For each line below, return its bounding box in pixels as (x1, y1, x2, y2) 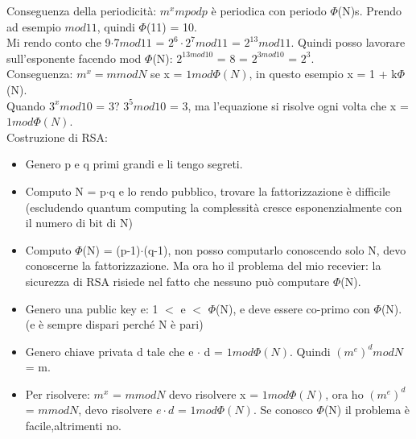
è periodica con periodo (211, 2, 327, 19)
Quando (6, 97, 46, 114)
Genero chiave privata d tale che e (25, 342, 194, 359)
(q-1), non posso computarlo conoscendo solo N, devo (143, 241, 406, 258)
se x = (150, 65, 183, 82)
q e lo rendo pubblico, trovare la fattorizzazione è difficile (109, 182, 391, 199)
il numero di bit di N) (25, 214, 133, 231)
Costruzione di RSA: (6, 128, 108, 145)
